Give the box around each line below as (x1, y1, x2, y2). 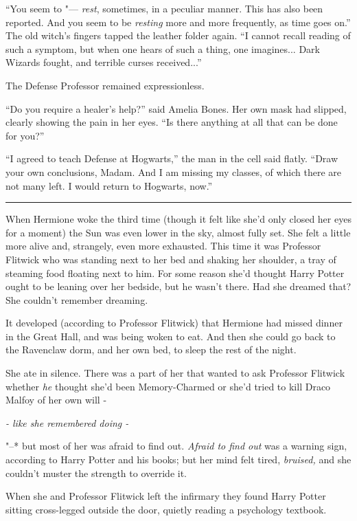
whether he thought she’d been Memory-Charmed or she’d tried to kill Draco (5, 379, 331, 393)
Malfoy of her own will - (5, 392, 107, 407)
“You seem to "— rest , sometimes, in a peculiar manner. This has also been (5, 1, 323, 15)
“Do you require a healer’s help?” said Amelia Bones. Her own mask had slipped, (5, 101, 347, 115)
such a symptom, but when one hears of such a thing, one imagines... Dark (5, 41, 320, 56)
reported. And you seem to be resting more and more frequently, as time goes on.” (5, 14, 351, 29)
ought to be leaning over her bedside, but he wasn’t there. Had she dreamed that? (5, 279, 352, 293)
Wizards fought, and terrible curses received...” (5, 55, 202, 69)
